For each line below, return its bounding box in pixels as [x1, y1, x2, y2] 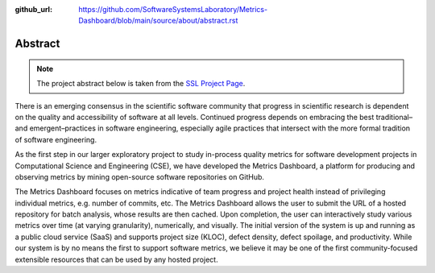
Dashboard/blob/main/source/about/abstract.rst [78, 16, 238, 26]
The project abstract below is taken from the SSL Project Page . [36, 79, 246, 89]
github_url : [14, 5, 52, 14]
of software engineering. [14, 134, 97, 144]
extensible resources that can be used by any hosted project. [14, 254, 218, 264]
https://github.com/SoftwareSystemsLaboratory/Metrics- [78, 5, 268, 14]
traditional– [375, 112, 413, 122]
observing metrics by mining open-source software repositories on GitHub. [14, 172, 265, 181]
